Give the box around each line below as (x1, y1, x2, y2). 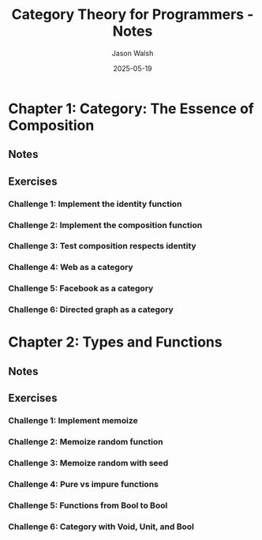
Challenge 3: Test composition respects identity (8, 241, 196, 252)
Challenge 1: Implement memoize (8, 415, 138, 426)
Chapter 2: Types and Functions (8, 333, 223, 351)
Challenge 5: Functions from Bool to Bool (8, 500, 168, 511)
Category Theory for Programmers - (11, 6, 254, 24)
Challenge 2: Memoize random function (8, 437, 163, 448)
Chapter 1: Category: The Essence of (8, 99, 254, 118)
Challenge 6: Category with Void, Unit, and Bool (8, 521, 195, 532)
